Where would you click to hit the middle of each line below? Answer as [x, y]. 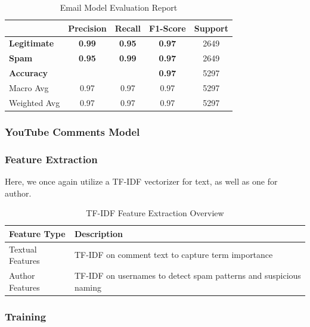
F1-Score [168, 28]
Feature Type [37, 233]
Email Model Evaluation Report [119, 7]
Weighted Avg [35, 102]
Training [26, 316]
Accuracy [29, 73]
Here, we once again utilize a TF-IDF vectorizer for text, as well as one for [141, 181]
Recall [128, 28]
